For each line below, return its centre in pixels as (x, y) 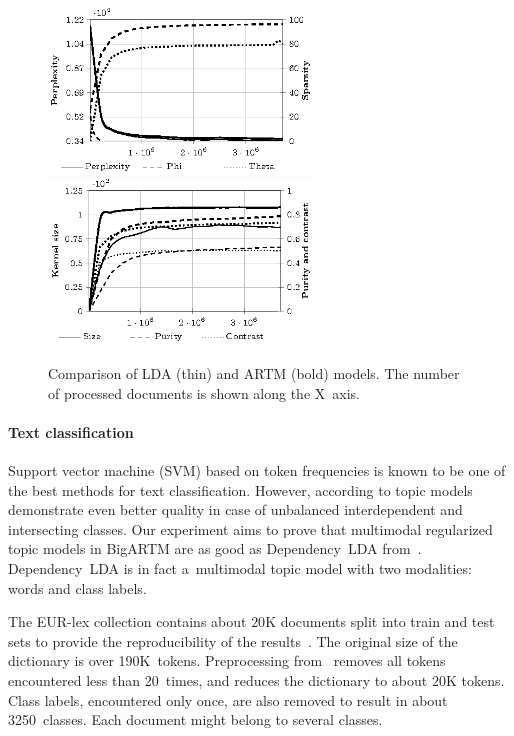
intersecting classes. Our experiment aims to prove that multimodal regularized (250, 528)
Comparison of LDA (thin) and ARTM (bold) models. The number (254, 373)
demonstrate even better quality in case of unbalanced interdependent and (235, 509)
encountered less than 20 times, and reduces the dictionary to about (218, 679)
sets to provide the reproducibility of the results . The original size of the (233, 640)
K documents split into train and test (380, 621)
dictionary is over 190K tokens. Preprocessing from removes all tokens (227, 660)
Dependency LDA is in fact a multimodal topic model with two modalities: (240, 568)
